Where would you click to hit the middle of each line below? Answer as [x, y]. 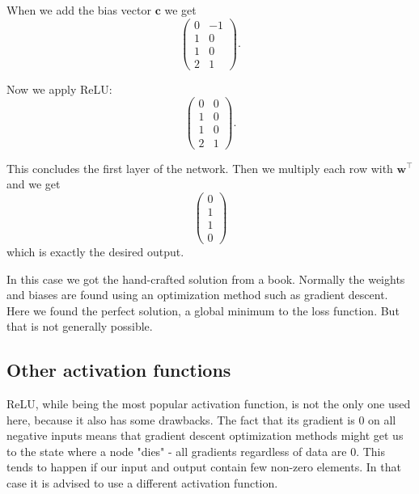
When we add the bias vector [79, 10]
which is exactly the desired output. [95, 251]
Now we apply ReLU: [59, 89]
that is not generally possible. [80, 326]
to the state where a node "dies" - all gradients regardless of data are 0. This [196, 451]
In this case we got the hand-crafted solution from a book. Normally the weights [206, 279]
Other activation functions [119, 370]
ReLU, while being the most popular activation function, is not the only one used [209, 404]
